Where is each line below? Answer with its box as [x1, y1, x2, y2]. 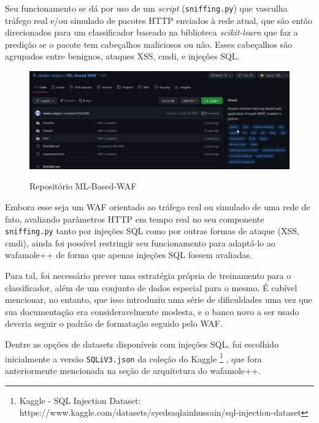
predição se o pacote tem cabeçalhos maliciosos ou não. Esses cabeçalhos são [5, 37, 293, 50]
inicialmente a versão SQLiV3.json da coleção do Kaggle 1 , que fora [5, 350, 262, 365]
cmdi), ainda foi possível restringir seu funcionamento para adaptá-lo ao [5, 236, 275, 249]
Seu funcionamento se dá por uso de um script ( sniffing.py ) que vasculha [5, 2, 288, 14]
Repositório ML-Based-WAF [29, 180, 137, 192]
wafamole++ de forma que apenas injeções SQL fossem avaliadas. [5, 248, 252, 261]
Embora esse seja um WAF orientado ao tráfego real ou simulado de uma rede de [5, 200, 310, 213]
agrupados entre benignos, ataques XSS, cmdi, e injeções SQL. [5, 50, 240, 63]
